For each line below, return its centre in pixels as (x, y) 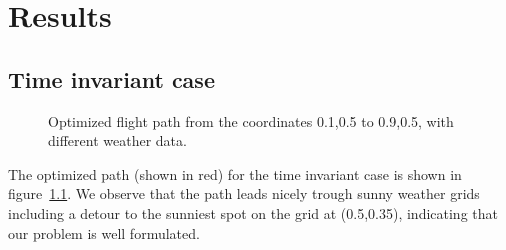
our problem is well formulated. (104, 232)
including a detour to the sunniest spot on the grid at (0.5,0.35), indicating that (253, 212)
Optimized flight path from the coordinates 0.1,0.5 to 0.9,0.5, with (251, 120)
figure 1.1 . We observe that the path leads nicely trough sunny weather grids (244, 193)
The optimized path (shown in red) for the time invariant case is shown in (235, 173)
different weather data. (117, 140)
